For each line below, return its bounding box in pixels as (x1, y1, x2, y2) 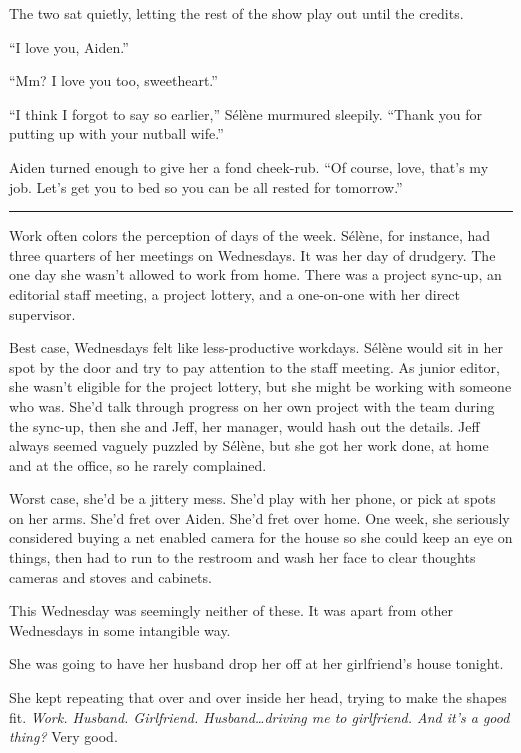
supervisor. (9, 303, 76, 324)
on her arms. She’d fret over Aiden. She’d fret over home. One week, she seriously (9, 507, 510, 528)
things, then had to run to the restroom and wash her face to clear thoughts (9, 547, 476, 568)
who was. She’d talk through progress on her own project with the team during (9, 395, 495, 416)
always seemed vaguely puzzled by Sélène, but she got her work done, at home (9, 435, 489, 456)
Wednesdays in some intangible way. (9, 619, 231, 640)
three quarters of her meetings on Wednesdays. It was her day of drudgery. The (9, 244, 496, 265)
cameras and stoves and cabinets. (9, 566, 212, 587)
